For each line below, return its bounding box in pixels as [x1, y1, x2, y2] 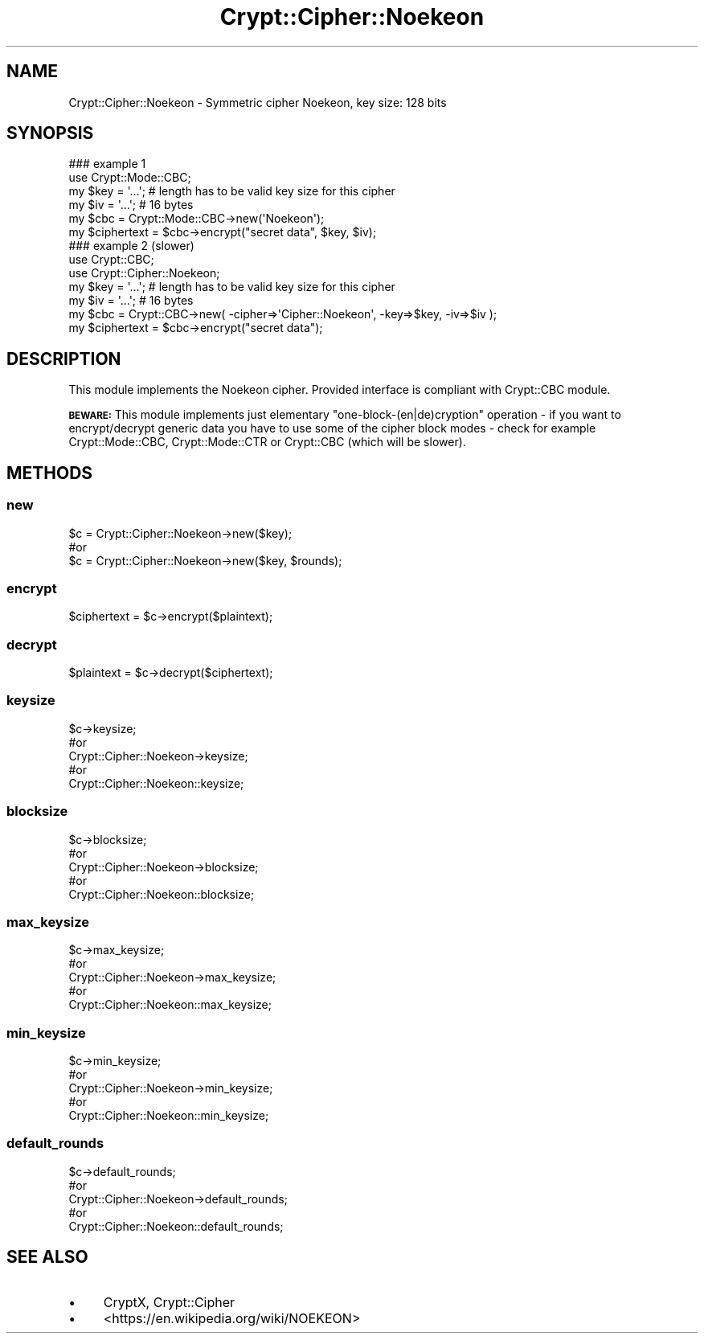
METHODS [6, 462, 93, 483]
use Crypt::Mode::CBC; [68, 170, 191, 185]
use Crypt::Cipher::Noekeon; [68, 266, 220, 281]
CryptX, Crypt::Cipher [103, 1293, 235, 1310]
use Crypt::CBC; [68, 252, 154, 267]
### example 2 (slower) [68, 239, 194, 253]
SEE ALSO [6, 1247, 88, 1268]
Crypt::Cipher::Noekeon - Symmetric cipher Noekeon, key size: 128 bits [68, 95, 447, 109]
